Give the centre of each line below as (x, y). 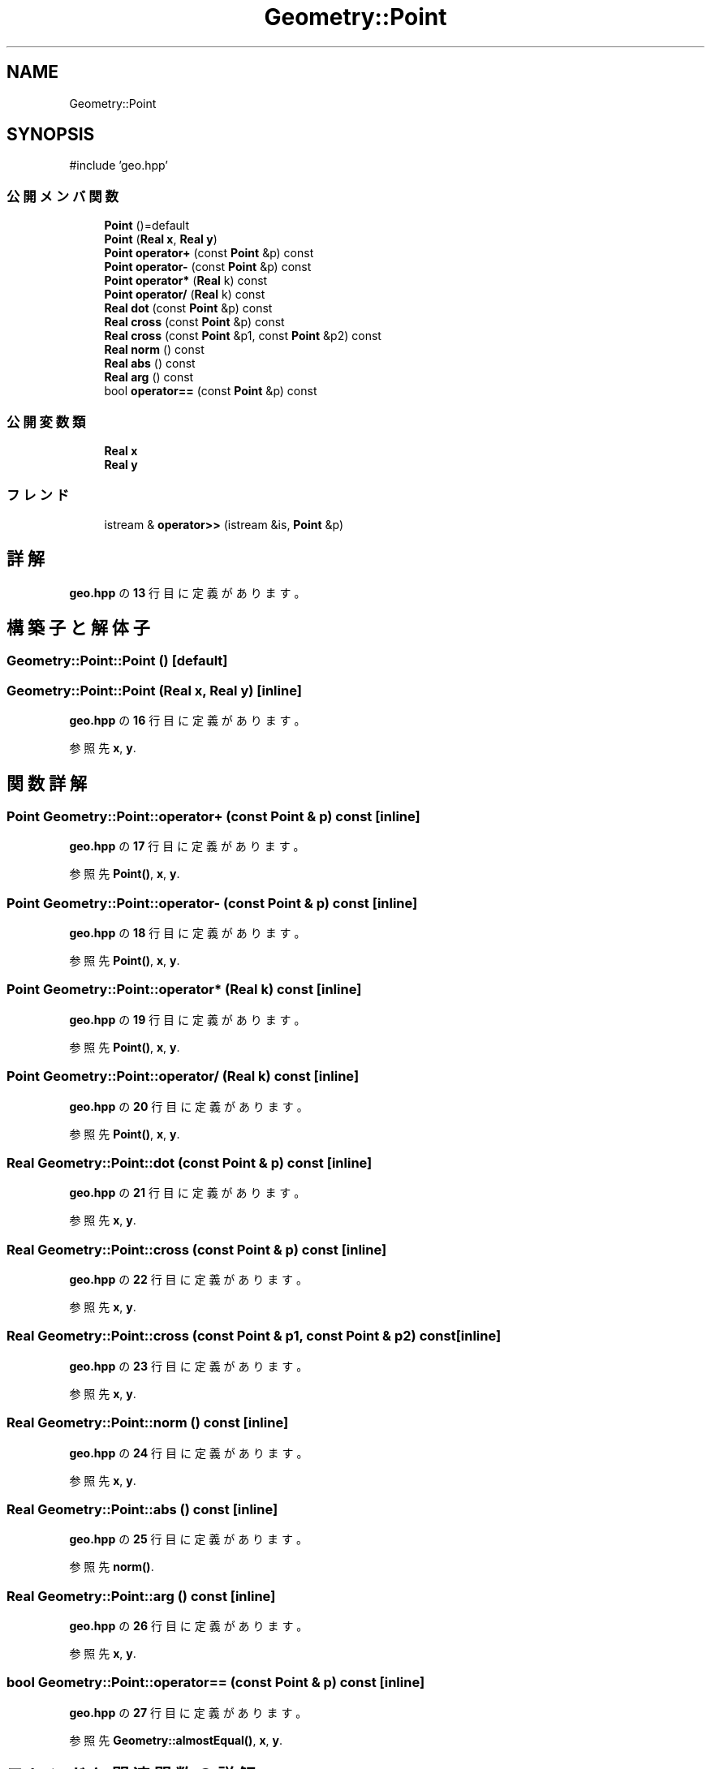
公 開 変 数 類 (46, 422)
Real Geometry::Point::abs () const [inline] (142, 1509)
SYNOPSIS (51, 135)
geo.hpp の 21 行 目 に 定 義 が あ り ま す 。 (187, 1193)
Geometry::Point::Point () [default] (117, 661)
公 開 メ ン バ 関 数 (62, 196)
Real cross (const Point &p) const (194, 322)
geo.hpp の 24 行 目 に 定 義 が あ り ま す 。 (189, 1453)
